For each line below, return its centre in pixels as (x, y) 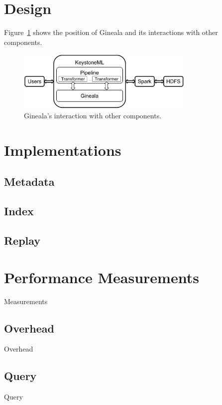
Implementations (63, 150)
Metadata (29, 182)
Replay (22, 240)
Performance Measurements (102, 277)
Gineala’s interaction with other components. (93, 116)
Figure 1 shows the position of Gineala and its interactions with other (111, 32)
